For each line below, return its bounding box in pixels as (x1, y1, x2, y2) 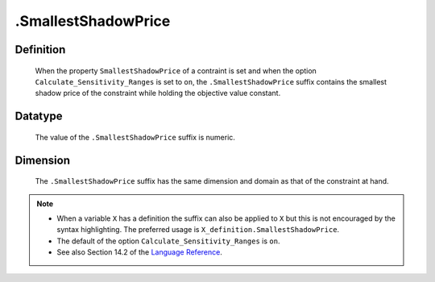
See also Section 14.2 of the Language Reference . (56, 247, 223, 257)
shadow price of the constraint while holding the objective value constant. (35, 89, 281, 98)
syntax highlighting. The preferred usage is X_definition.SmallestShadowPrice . (56, 225, 340, 234)
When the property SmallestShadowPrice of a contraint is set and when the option (35, 65, 317, 76)
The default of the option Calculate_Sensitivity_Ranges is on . (56, 236, 280, 246)
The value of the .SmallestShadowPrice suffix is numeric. (35, 132, 235, 142)
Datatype (14, 110, 63, 123)
